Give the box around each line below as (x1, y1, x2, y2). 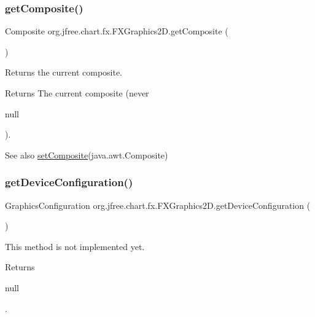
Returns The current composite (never (5, 87, 149, 99)
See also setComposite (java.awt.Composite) (5, 148, 168, 161)
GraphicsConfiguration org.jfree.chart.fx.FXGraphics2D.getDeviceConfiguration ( (5, 198, 311, 211)
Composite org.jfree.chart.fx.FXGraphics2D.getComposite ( (5, 25, 228, 37)
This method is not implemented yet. (5, 240, 145, 252)
